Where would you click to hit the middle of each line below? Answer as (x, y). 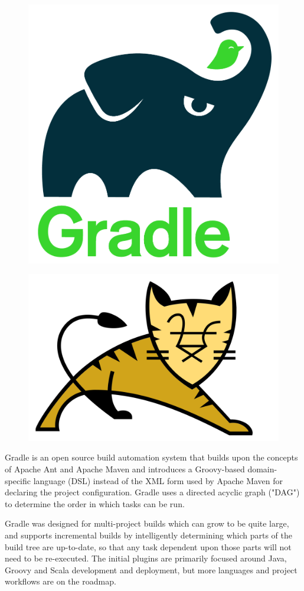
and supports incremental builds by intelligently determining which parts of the (149, 535)
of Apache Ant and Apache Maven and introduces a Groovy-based (125, 469)
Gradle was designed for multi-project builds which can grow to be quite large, (147, 523)
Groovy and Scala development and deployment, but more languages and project (151, 569)
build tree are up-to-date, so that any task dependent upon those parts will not (148, 546)
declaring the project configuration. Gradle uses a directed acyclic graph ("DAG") (152, 492)
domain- (262, 469)
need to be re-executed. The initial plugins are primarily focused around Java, (146, 558)
